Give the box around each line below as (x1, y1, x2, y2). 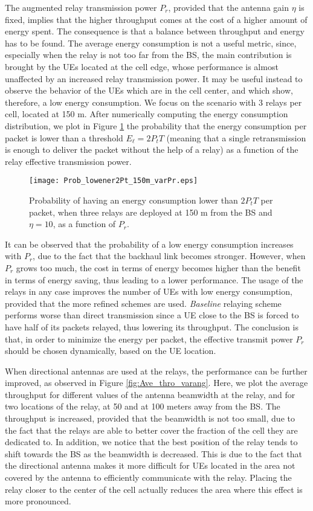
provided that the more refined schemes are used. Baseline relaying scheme (5, 297, 282, 309)
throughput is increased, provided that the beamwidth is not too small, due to (5, 412, 295, 425)
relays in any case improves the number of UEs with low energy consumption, (5, 285, 292, 298)
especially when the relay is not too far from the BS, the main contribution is (5, 48, 292, 61)
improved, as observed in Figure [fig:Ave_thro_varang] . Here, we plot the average (5, 376, 308, 389)
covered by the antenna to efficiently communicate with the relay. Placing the (5, 471, 292, 484)
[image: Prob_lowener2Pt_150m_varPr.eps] (29, 176, 198, 185)
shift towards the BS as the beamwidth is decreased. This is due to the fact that (5, 447, 302, 460)
